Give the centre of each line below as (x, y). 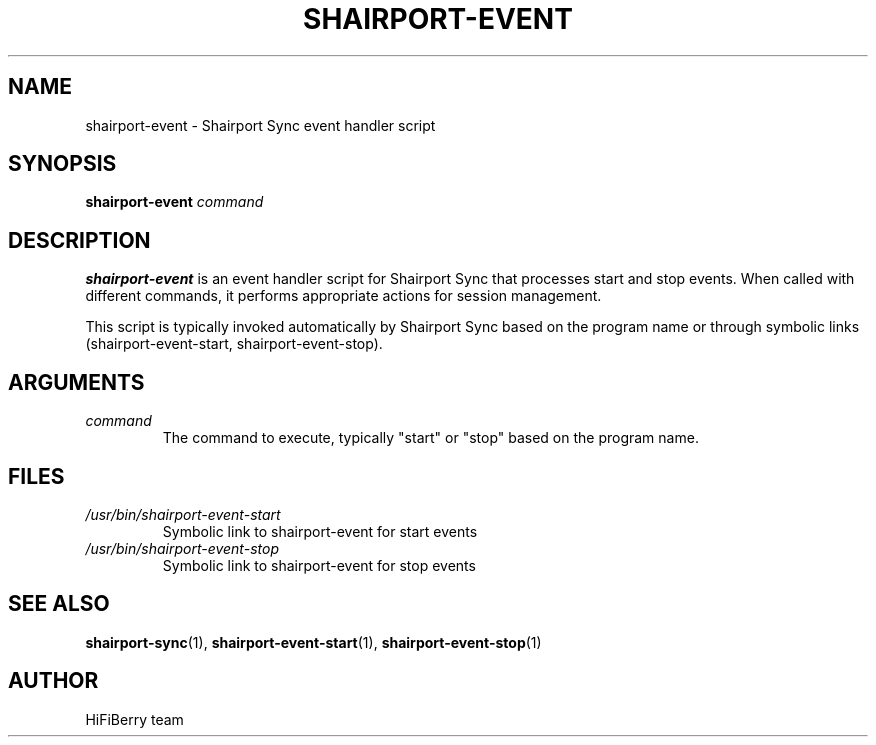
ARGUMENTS (76, 382)
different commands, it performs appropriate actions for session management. (343, 296)
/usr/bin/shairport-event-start (183, 514)
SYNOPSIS (62, 164)
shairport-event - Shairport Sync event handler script (260, 125)
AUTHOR (53, 681)
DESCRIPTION (79, 240)
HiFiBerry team (134, 719)
